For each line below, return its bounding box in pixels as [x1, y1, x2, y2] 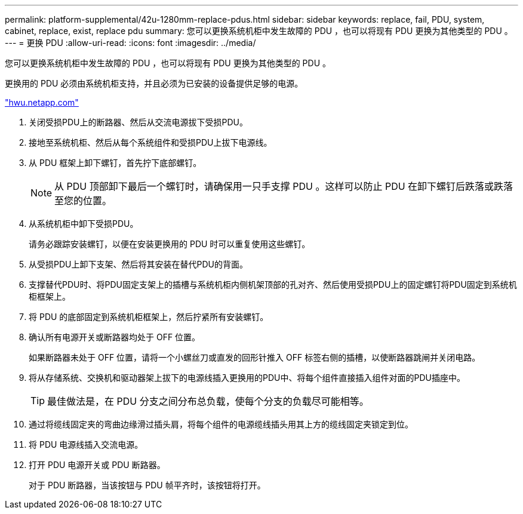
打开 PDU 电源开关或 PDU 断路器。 [29, 460, 165, 470]
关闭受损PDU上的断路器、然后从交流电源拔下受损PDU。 [29, 117, 248, 127]
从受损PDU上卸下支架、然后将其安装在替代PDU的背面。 [29, 259, 248, 269]
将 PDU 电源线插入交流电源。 [29, 439, 143, 450]
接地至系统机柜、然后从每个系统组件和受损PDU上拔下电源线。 [29, 137, 272, 147]
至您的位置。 [54, 195, 112, 207]
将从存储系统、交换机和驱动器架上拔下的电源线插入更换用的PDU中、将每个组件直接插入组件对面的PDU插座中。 [29, 373, 465, 383]
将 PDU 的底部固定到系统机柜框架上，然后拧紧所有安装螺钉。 [29, 312, 269, 322]
